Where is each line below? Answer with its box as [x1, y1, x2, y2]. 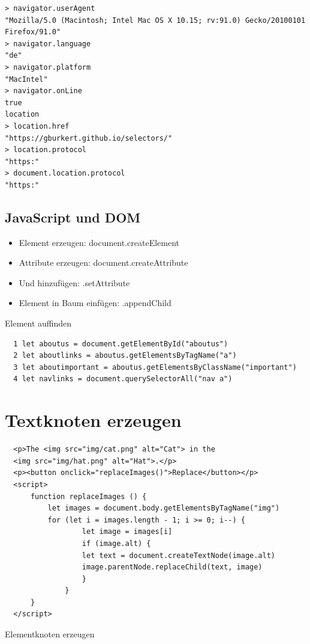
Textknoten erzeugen [5, 408, 182, 432]
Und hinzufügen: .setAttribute [19, 276, 130, 289]
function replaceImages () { [30, 492, 147, 501]
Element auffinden [5, 317, 72, 330]
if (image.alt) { [82, 539, 151, 548]
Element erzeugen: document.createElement [19, 236, 180, 248]
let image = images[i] [82, 527, 173, 536]
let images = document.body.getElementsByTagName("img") [47, 504, 280, 513]
